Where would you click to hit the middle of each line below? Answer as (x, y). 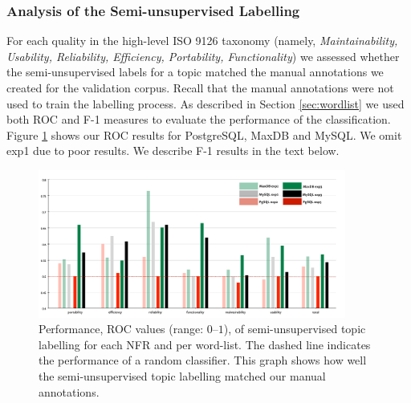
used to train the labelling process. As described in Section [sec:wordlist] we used (205, 103)
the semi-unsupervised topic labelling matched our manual (182, 376)
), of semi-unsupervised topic (295, 329)
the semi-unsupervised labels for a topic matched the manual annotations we (195, 72)
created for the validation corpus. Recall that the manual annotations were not (200, 88)
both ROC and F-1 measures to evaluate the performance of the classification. (199, 119)
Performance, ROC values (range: (121, 329)
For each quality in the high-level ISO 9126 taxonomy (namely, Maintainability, (202, 41)
